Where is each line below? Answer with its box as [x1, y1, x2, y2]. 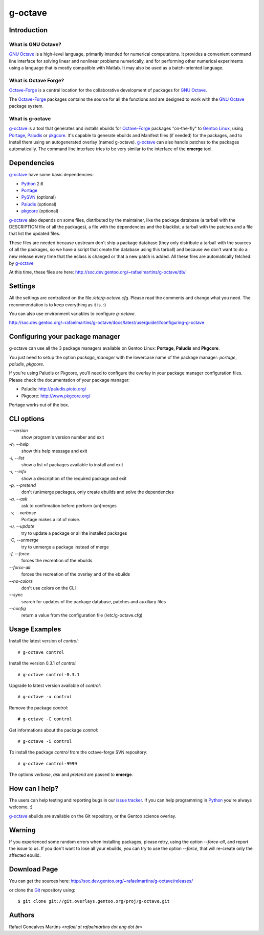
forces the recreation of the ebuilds [21, 558, 92, 564]
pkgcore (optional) [21, 208, 59, 214]
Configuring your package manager [9, 333, 121, 341]
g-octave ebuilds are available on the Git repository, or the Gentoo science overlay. [9, 813, 176, 819]
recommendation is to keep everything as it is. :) [9, 301, 106, 308]
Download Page [9, 865, 58, 873]
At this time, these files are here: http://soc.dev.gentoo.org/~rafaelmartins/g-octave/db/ [9, 269, 186, 275]
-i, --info [9, 469, 26, 475]
